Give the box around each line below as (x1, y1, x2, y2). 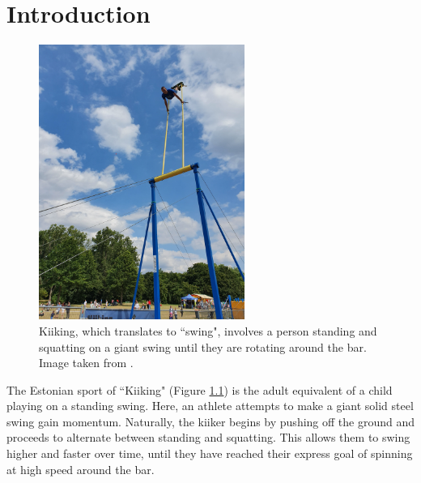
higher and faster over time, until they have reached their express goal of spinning (6, 445, 413, 462)
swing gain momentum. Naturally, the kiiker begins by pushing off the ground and (6, 412, 415, 430)
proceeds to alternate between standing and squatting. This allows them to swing (6, 429, 410, 446)
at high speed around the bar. (6, 460, 155, 477)
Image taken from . (39, 354, 134, 371)
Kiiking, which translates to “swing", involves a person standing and (39, 322, 377, 339)
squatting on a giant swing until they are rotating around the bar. (39, 338, 367, 355)
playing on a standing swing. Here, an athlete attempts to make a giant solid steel (6, 397, 414, 414)
